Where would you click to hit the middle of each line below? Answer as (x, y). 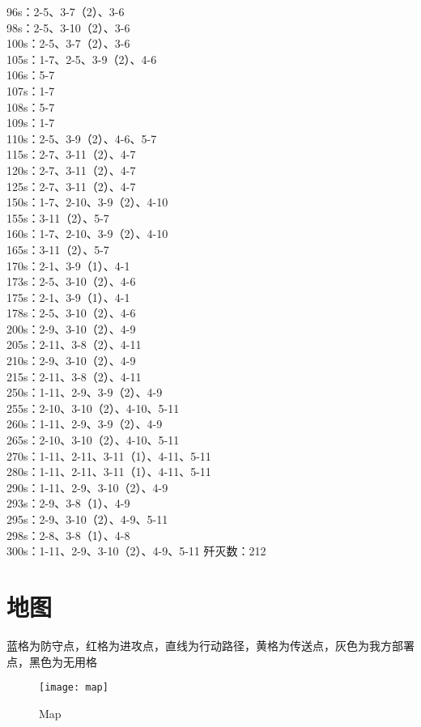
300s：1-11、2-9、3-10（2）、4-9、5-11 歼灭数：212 (136, 551)
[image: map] (74, 688)
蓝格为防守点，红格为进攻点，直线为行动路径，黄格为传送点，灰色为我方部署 (210, 645)
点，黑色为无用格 (52, 661)
